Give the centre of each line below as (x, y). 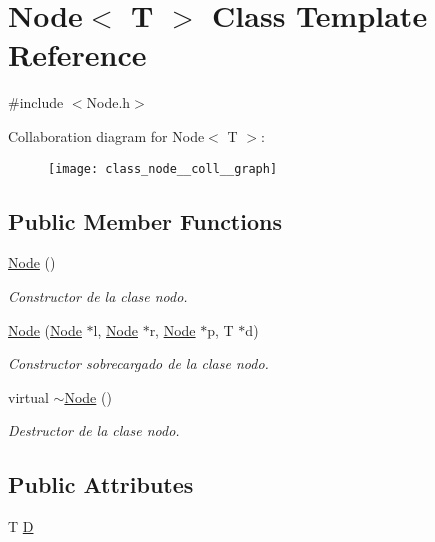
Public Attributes (101, 484)
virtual (28, 396)
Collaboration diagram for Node (106, 135)
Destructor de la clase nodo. (94, 430)
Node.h (108, 102)
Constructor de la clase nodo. (98, 295)
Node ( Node (45, 329)
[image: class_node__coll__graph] (163, 168)
